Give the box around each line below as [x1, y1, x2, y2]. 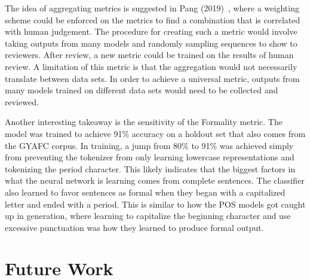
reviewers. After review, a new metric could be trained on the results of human [5, 48, 294, 61]
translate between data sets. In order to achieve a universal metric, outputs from [5, 72, 300, 84]
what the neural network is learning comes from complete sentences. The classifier [5, 174, 305, 187]
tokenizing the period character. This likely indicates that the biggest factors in [5, 162, 296, 175]
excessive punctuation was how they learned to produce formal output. [5, 221, 264, 233]
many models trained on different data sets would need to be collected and [5, 84, 278, 96]
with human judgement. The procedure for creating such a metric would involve [5, 25, 297, 38]
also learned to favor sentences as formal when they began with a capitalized [5, 185, 286, 198]
